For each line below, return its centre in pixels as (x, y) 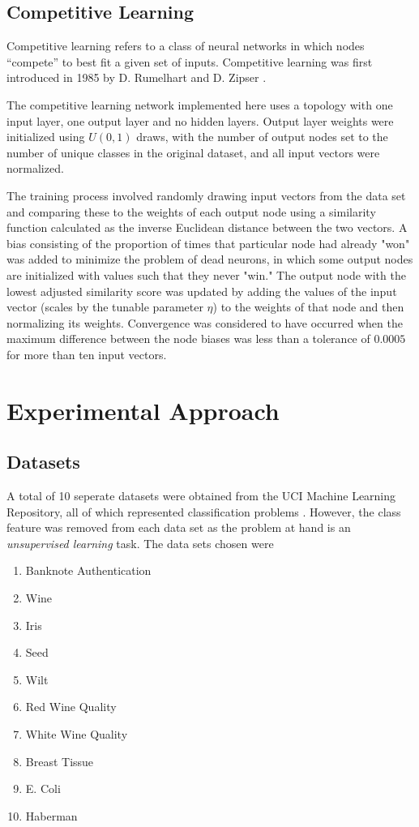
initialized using (46, 137)
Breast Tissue (60, 761)
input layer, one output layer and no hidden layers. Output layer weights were (200, 120)
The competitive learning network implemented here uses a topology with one (200, 104)
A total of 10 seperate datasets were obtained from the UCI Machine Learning (201, 496)
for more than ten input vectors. (87, 354)
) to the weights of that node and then (308, 307)
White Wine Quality (77, 734)
